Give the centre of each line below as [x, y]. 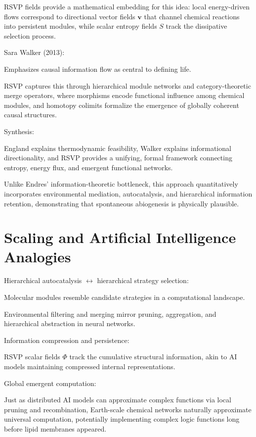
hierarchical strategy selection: [143, 280]
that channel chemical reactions [192, 16]
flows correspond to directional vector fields [70, 16]
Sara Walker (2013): [34, 52]
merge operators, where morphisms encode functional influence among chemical [124, 95]
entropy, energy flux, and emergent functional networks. [88, 167]
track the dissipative [196, 26]
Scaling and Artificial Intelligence [120, 237]
